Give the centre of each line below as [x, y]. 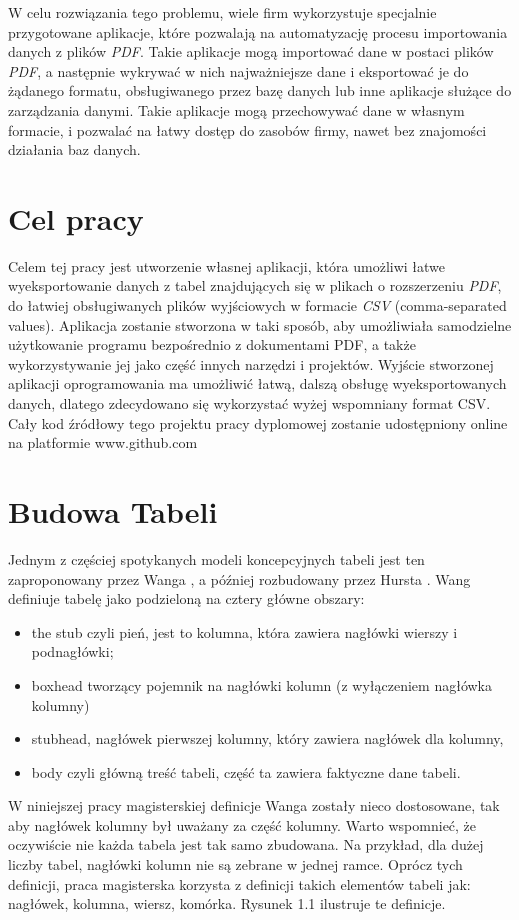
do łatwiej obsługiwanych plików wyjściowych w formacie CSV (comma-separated [257, 305]
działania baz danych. [74, 149]
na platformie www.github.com [103, 442]
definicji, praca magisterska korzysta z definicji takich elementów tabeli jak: [239, 883]
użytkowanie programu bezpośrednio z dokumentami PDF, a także [212, 344]
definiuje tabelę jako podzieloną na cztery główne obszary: [186, 598]
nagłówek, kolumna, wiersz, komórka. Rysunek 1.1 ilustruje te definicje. [227, 903]
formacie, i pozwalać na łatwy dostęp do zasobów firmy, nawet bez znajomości [247, 129]
